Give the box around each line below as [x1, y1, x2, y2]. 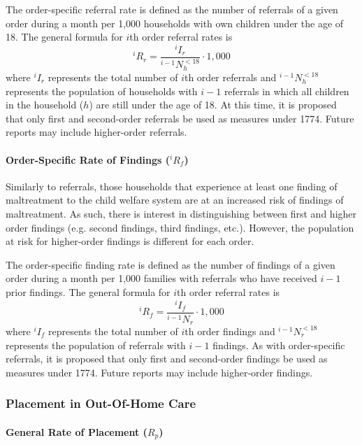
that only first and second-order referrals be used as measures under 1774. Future [6, 111, 354, 125]
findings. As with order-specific [212, 337, 345, 352]
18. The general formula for [6, 29, 123, 44]
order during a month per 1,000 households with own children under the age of [6, 15, 344, 30]
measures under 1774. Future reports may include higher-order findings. [6, 365, 313, 379]
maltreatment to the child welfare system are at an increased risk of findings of [6, 192, 344, 207]
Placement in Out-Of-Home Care [6, 395, 196, 412]
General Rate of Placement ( [6, 424, 147, 439]
